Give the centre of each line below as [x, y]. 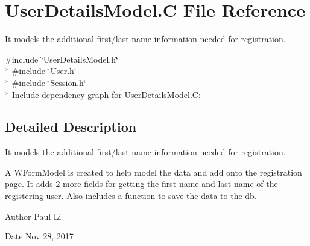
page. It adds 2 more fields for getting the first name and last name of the [141, 184]
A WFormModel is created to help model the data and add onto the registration [153, 172]
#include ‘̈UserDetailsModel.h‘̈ [62, 59]
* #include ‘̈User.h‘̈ [41, 71]
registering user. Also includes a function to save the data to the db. [131, 196]
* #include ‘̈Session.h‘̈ [46, 82]
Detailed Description [71, 127]
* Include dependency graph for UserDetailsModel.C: [103, 94]
